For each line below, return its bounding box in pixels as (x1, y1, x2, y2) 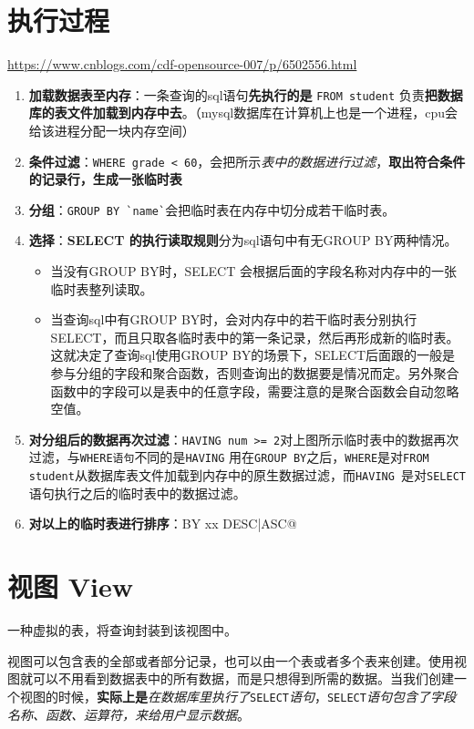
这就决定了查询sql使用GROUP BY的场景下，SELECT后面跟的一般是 (50, 345, 456, 364)
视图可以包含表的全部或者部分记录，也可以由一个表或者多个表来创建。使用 (7, 651, 454, 670)
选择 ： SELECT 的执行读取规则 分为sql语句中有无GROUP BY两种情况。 (28, 231, 458, 250)
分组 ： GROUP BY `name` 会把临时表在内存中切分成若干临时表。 (28, 200, 396, 219)
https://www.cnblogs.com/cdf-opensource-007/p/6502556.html (7, 55, 357, 74)
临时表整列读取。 (50, 279, 153, 298)
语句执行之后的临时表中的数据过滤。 (28, 483, 246, 502)
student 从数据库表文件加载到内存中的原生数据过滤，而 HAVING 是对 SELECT (28, 466, 466, 485)
